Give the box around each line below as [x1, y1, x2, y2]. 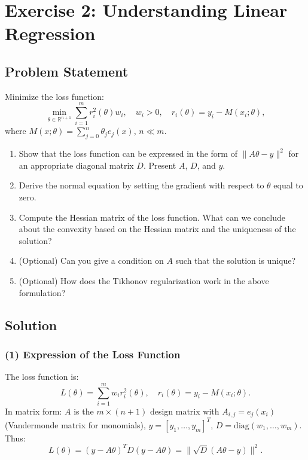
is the [74, 404, 94, 417]
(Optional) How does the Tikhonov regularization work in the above [19, 275, 269, 287]
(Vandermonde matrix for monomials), [5, 418, 146, 431]
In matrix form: [5, 404, 62, 417]
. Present [143, 159, 176, 171]
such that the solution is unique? [175, 254, 296, 267]
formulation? [19, 286, 66, 298]
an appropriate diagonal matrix [19, 159, 134, 171]
